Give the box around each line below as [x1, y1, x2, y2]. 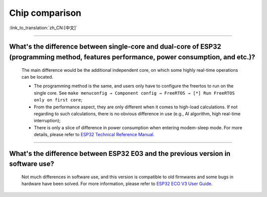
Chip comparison [9, 7, 82, 18]
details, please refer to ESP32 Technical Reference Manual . [34, 132, 155, 138]
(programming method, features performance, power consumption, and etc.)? [9, 52, 256, 61]
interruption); [34, 118, 61, 124]
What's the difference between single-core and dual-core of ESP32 [9, 43, 222, 51]
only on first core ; [34, 97, 83, 103]
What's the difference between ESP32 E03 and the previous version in [9, 149, 231, 158]
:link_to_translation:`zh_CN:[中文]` [9, 25, 78, 31]
